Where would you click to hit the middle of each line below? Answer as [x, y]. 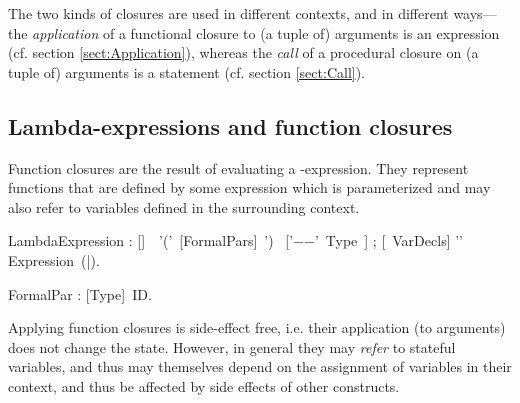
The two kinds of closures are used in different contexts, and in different [228, 13]
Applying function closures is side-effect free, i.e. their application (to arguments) [257, 327]
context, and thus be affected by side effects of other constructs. [204, 385]
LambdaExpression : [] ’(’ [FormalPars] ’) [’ [151, 240]
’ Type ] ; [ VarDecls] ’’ [388, 240]
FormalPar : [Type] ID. [80, 293]
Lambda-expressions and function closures [230, 125]
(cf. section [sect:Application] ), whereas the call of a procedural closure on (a [243, 52]
